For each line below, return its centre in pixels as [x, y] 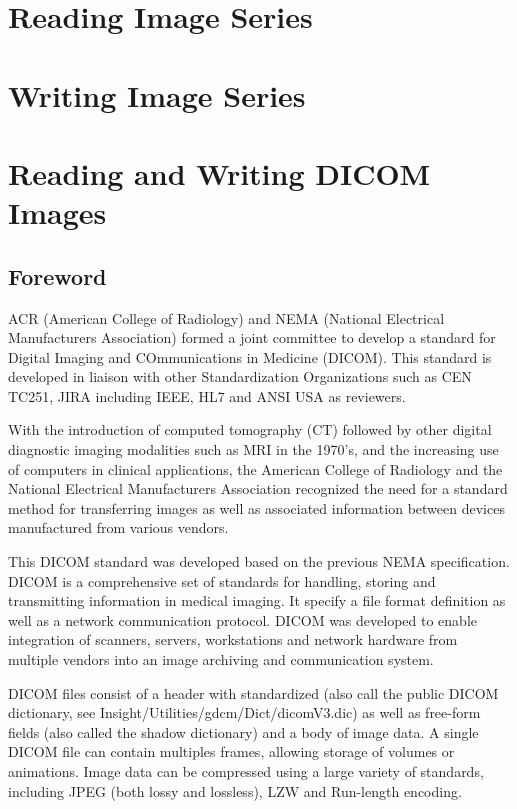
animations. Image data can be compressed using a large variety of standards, [246, 770]
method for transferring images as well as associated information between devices [256, 507]
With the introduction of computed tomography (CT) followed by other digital [250, 429]
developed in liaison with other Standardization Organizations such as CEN [240, 376]
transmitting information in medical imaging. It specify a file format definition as [257, 600]
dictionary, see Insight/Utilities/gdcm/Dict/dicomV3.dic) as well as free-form [244, 712]
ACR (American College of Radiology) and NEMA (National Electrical [226, 317]
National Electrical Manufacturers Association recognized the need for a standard [258, 488]
